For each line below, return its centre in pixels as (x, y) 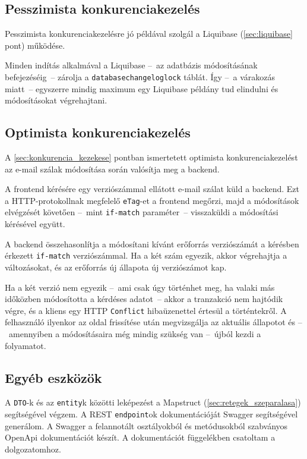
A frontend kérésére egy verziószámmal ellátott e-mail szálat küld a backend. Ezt (152, 189)
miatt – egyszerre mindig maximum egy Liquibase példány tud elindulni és (142, 88)
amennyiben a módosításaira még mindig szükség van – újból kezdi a (135, 334)
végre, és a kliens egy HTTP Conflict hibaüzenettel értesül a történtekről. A (146, 310)
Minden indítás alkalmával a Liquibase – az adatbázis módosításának (131, 65)
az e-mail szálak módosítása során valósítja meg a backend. (112, 169)
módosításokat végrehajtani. (56, 100)
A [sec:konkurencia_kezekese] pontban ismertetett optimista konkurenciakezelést (151, 157)
